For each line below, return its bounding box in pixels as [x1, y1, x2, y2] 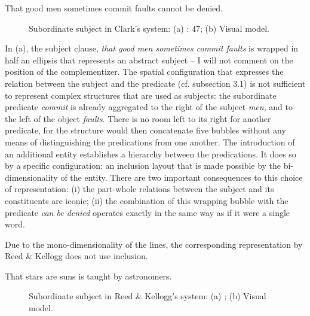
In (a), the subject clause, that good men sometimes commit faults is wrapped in [5, 42, 299, 54]
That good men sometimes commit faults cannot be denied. [5, 2, 223, 14]
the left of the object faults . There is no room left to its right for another [5, 112, 271, 124]
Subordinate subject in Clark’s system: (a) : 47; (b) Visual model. [29, 22, 269, 34]
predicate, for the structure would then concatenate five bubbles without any [5, 124, 286, 136]
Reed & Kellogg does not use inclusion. [5, 250, 148, 262]
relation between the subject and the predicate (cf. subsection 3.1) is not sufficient [5, 77, 306, 89]
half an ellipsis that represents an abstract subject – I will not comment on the [5, 53, 293, 66]
